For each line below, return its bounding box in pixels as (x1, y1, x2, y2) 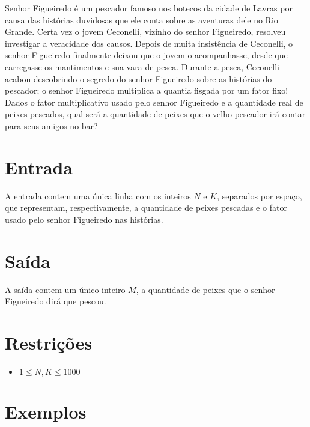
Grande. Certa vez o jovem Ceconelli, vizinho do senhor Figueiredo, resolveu (5, 25, 286, 38)
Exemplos (5, 399, 87, 424)
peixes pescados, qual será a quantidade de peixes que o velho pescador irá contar (5, 108, 306, 120)
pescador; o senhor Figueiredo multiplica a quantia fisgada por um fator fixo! (5, 84, 288, 97)
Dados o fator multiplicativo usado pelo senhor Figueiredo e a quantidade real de (5, 95, 303, 108)
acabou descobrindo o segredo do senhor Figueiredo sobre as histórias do (5, 72, 272, 85)
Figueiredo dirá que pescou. (5, 295, 106, 307)
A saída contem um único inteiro (5, 283, 126, 295)
